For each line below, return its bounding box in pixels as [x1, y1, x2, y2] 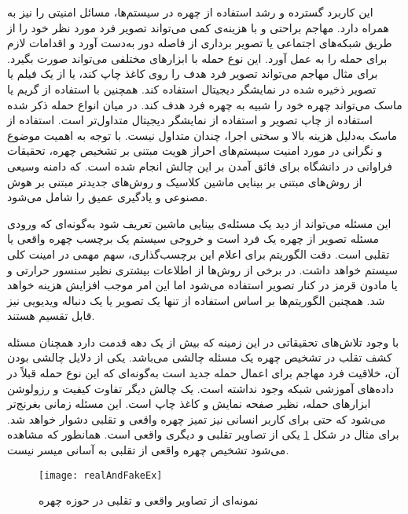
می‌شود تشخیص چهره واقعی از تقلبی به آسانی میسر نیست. [7, 442, 289, 458]
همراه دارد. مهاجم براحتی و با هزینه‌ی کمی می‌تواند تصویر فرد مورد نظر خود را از [7, 19, 389, 35]
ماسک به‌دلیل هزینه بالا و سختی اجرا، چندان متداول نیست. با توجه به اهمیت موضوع [7, 127, 397, 143]
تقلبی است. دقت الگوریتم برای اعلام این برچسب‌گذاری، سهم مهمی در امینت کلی [7, 245, 390, 262]
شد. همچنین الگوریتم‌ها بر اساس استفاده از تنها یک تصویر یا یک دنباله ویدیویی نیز [7, 292, 385, 308]
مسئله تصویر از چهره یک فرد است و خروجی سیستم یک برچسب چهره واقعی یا [7, 230, 380, 247]
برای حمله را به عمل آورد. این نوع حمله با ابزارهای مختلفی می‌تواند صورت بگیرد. [7, 50, 388, 66]
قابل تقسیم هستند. [7, 307, 95, 324]
